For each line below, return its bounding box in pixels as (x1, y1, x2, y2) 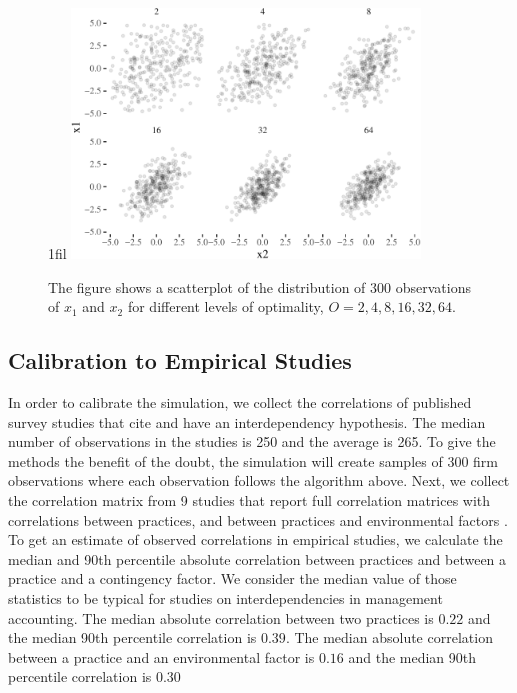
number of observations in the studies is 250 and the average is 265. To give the (8, 431, 496, 452)
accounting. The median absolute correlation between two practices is (8, 607, 434, 628)
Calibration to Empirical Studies (8, 345, 352, 376)
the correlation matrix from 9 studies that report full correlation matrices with (8, 490, 491, 511)
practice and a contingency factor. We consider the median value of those (8, 568, 457, 589)
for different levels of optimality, (127, 296, 324, 317)
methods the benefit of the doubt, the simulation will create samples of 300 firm (8, 450, 498, 471)
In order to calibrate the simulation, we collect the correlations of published (8, 392, 472, 413)
